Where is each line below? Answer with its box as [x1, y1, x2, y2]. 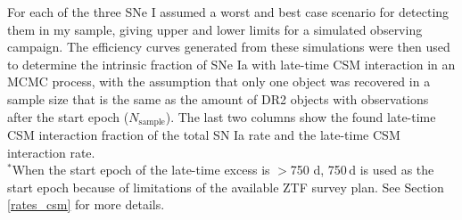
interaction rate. [7, 143, 95, 161]
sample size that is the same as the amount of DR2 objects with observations [7, 89, 429, 108]
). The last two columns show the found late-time [165, 107, 436, 126]
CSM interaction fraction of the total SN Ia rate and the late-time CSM [7, 126, 400, 144]
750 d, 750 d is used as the [290, 160, 434, 179]
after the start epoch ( [7, 107, 129, 126]
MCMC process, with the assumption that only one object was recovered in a [7, 72, 431, 91]
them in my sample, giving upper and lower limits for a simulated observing [7, 20, 423, 38]
